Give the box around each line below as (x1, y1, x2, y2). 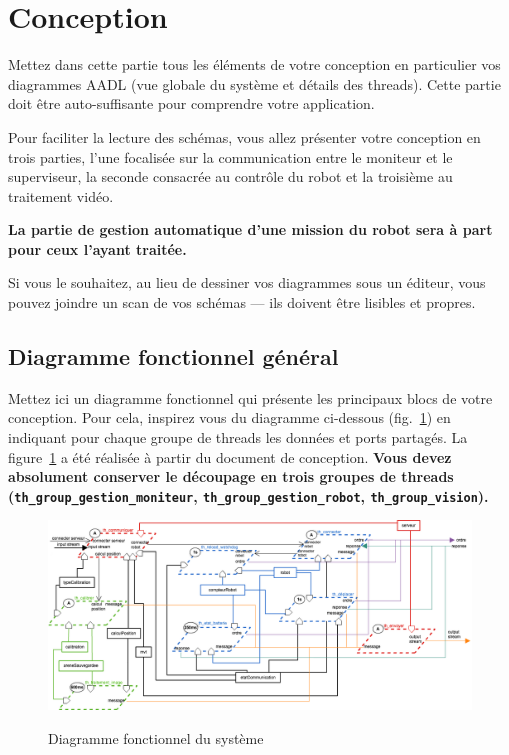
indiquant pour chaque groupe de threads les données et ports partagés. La (8, 427, 468, 448)
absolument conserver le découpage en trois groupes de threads (8, 466, 454, 487)
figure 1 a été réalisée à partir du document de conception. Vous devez (8, 446, 452, 467)
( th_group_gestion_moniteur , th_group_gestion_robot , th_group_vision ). (8, 485, 489, 506)
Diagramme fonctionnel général (8, 341, 339, 372)
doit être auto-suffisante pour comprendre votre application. (8, 93, 375, 114)
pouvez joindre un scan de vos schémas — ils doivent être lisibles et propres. (8, 292, 476, 313)
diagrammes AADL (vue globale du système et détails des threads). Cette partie (8, 73, 501, 94)
